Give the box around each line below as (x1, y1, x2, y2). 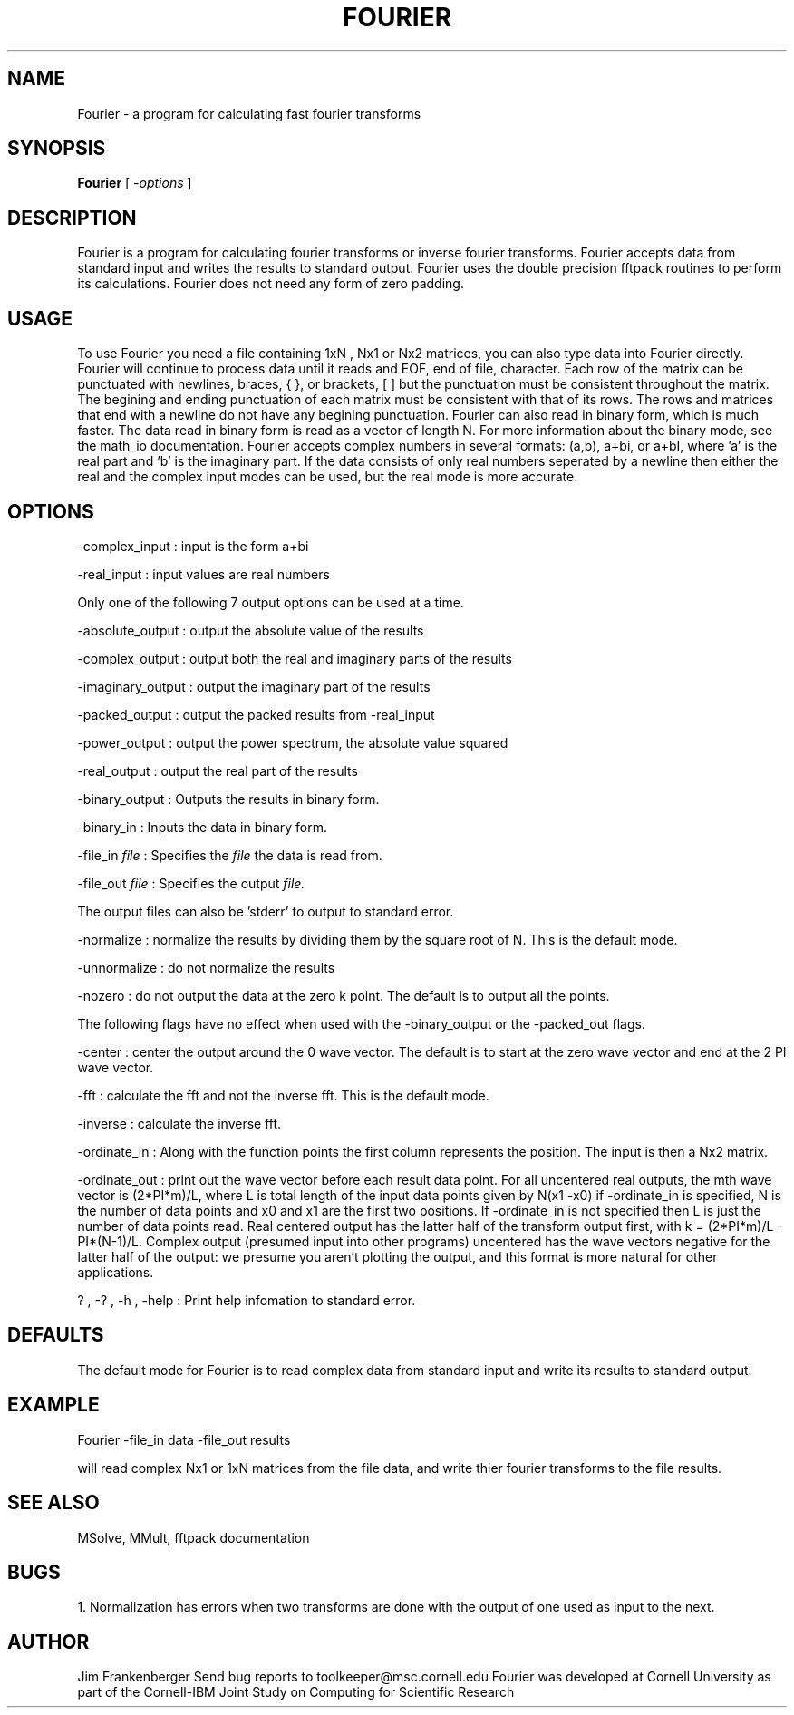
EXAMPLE (7, 1393, 100, 1417)
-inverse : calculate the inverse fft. (77, 1115, 282, 1131)
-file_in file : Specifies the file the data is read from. (77, 847, 382, 863)
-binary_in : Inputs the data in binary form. (77, 819, 328, 835)
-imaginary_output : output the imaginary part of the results (77, 678, 431, 694)
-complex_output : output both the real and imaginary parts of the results (77, 650, 512, 666)
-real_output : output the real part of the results (77, 762, 358, 779)
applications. (77, 1264, 154, 1280)
